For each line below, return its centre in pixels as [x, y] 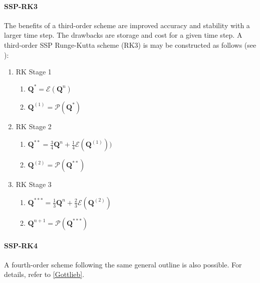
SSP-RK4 [21, 245]
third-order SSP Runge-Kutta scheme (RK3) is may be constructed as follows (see [130, 44]
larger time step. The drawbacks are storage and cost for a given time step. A [123, 35]
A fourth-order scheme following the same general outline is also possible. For [123, 264]
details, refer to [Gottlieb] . [44, 274]
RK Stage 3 [34, 184]
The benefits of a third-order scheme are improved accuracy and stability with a [127, 25]
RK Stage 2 [34, 126]
